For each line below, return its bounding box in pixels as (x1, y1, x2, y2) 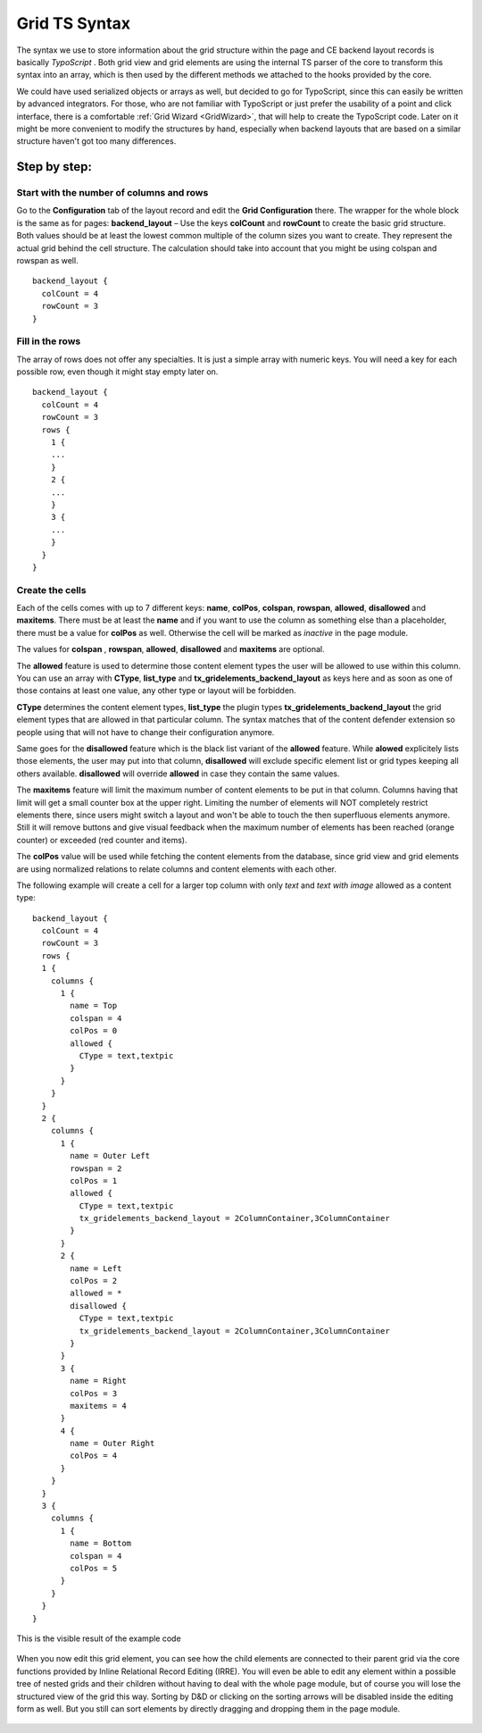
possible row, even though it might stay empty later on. (16, 366, 219, 377)
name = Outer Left (70, 1151, 151, 1161)
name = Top (70, 1000, 118, 1011)
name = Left (70, 1263, 122, 1273)
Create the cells (16, 583, 87, 596)
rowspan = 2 (70, 1163, 122, 1174)
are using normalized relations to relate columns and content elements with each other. (16, 863, 337, 875)
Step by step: (16, 159, 93, 174)
